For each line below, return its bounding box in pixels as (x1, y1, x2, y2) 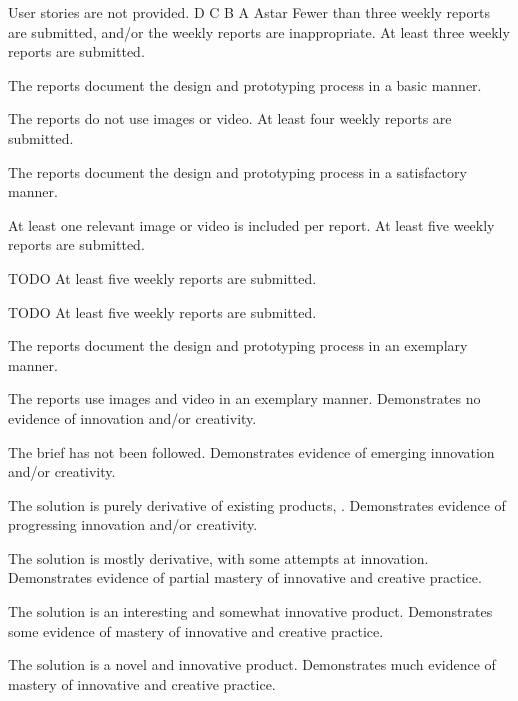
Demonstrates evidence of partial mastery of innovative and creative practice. (8, 567, 482, 588)
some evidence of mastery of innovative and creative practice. (8, 620, 384, 641)
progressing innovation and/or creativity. (8, 514, 258, 535)
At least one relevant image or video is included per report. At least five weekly (8, 214, 495, 235)
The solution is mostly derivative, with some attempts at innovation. (8, 547, 429, 568)
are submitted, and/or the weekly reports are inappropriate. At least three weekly (8, 21, 510, 42)
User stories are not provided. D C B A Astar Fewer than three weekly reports (8, 2, 490, 22)
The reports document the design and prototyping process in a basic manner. (8, 74, 482, 95)
